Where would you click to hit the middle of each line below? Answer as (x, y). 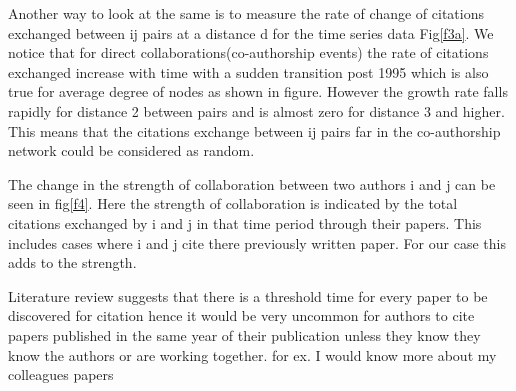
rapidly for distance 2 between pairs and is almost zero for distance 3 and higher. (256, 110)
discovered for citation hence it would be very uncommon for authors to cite (241, 315)
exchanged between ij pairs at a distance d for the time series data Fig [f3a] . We (251, 32)
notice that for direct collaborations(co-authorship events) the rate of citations (248, 52)
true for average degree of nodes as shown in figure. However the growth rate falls (258, 91)
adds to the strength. (72, 262)
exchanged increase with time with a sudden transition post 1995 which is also (248, 71)
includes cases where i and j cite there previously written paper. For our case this (257, 242)
